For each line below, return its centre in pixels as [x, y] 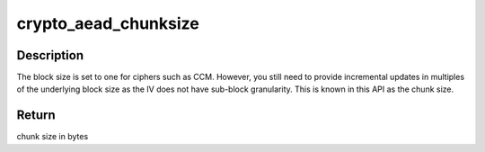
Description [50, 55]
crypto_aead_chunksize [108, 23]
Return [36, 116]
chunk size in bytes [53, 137]
